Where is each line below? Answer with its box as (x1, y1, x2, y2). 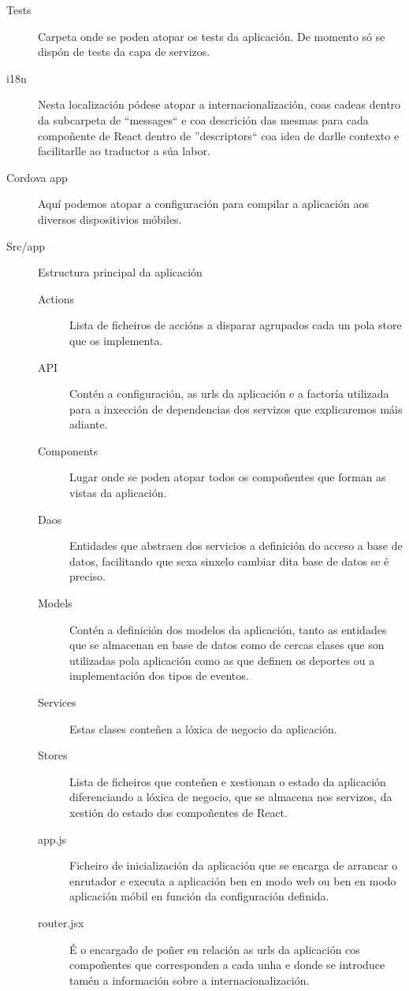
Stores (38, 747, 68, 763)
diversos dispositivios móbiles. (38, 210, 182, 227)
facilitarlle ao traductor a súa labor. (38, 143, 210, 159)
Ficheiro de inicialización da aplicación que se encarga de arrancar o (69, 857, 398, 874)
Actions (38, 290, 74, 306)
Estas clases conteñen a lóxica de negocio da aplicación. (69, 720, 337, 737)
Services (38, 694, 76, 710)
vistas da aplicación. (69, 484, 167, 501)
